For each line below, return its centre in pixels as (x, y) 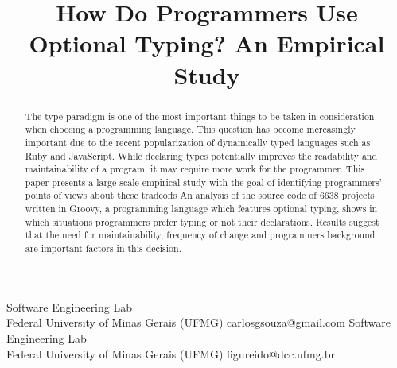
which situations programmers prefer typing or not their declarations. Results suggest (202, 221)
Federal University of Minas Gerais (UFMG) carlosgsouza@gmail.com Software (199, 322)
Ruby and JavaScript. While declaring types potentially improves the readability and (201, 155)
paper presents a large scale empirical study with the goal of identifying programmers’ (203, 182)
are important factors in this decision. (103, 248)
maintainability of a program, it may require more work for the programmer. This (195, 169)
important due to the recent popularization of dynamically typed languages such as (198, 142)
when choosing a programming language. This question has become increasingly (190, 129)
